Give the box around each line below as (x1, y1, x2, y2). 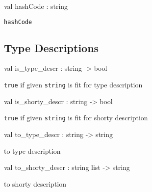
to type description (4, 145, 61, 156)
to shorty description (4, 178, 67, 189)
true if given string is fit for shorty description (4, 112, 148, 123)
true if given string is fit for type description (4, 80, 143, 90)
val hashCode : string (4, 1, 68, 11)
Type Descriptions (4, 40, 99, 55)
